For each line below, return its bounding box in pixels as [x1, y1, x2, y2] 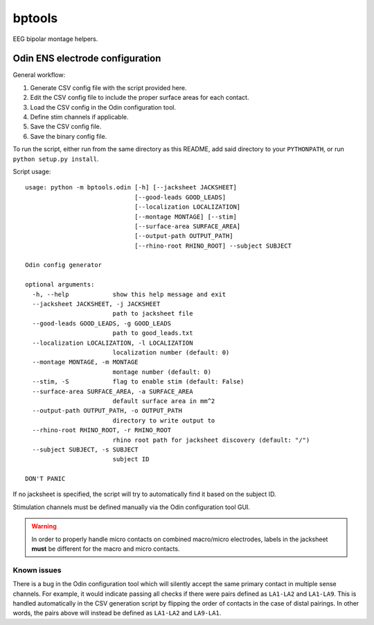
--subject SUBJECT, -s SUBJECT [32, 445, 139, 454]
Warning [31, 522, 57, 531]
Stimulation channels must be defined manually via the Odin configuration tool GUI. [12, 503, 251, 511]
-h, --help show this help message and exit [32, 290, 226, 298]
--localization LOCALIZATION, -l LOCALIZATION [32, 339, 193, 347]
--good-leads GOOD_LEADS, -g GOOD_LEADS [32, 319, 172, 327]
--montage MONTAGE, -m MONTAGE [32, 358, 139, 366]
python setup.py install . [12, 155, 99, 163]
